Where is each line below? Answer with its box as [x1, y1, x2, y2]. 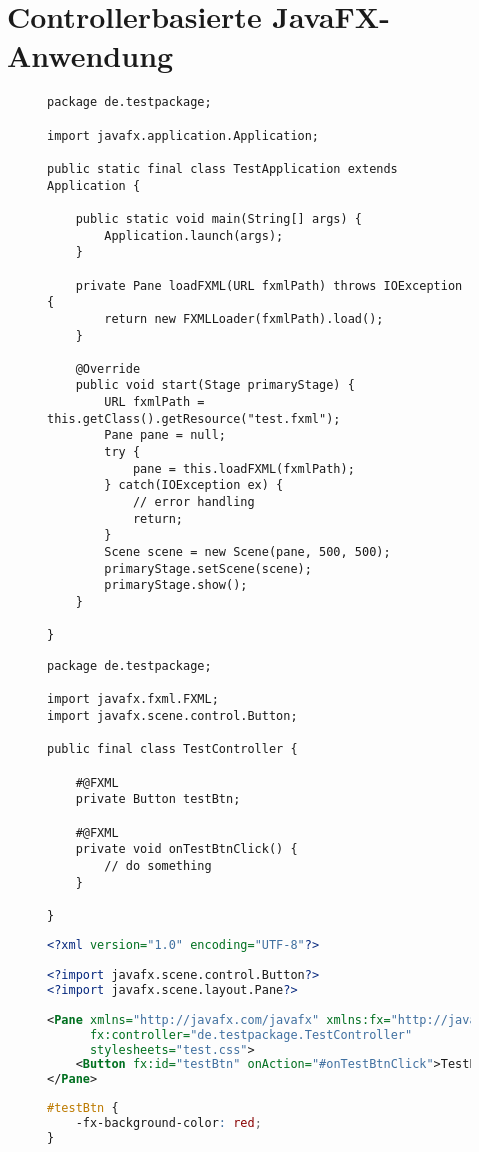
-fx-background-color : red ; [75, 1116, 262, 1131]
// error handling [132, 495, 255, 510]
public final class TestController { [47, 742, 298, 757]
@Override [75, 361, 141, 376]
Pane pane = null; [104, 428, 226, 443]
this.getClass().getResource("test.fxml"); [47, 411, 341, 426]
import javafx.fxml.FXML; [47, 692, 219, 707]
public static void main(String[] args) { [75, 211, 362, 226]
